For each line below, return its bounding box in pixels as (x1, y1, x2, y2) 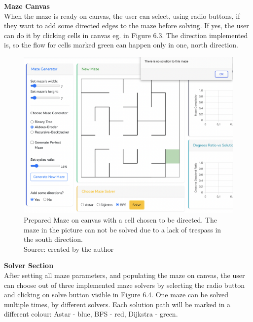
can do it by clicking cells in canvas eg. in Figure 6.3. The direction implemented (4, 30, 248, 40)
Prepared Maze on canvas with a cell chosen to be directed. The (24, 215, 217, 225)
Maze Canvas (4, 1, 50, 11)
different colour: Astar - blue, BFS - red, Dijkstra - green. (4, 309, 178, 319)
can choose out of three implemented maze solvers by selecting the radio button (4, 279, 245, 290)
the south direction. (24, 234, 83, 244)
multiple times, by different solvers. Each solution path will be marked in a (4, 299, 231, 309)
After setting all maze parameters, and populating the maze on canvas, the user (4, 270, 245, 280)
